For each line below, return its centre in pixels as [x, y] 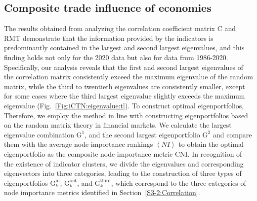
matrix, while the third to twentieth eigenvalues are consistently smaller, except [125, 86]
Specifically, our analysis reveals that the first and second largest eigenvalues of [124, 67]
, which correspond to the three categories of [178, 183]
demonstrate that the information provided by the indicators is [118, 38]
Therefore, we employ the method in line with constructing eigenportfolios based [126, 115]
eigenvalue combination [39, 134]
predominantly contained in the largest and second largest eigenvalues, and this [124, 48]
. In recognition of [215, 153]
